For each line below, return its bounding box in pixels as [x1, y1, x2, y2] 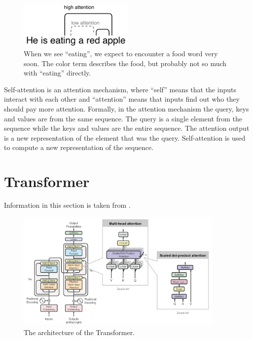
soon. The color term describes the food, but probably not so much [24, 58, 227, 68]
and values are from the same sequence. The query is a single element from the [4, 113, 243, 123]
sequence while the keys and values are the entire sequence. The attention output [4, 123, 250, 133]
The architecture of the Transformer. [24, 327, 135, 338]
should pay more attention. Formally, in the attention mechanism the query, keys [4, 104, 249, 114]
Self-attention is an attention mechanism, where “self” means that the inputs [4, 84, 236, 94]
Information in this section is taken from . [4, 200, 131, 210]
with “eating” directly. [24, 68, 91, 78]
